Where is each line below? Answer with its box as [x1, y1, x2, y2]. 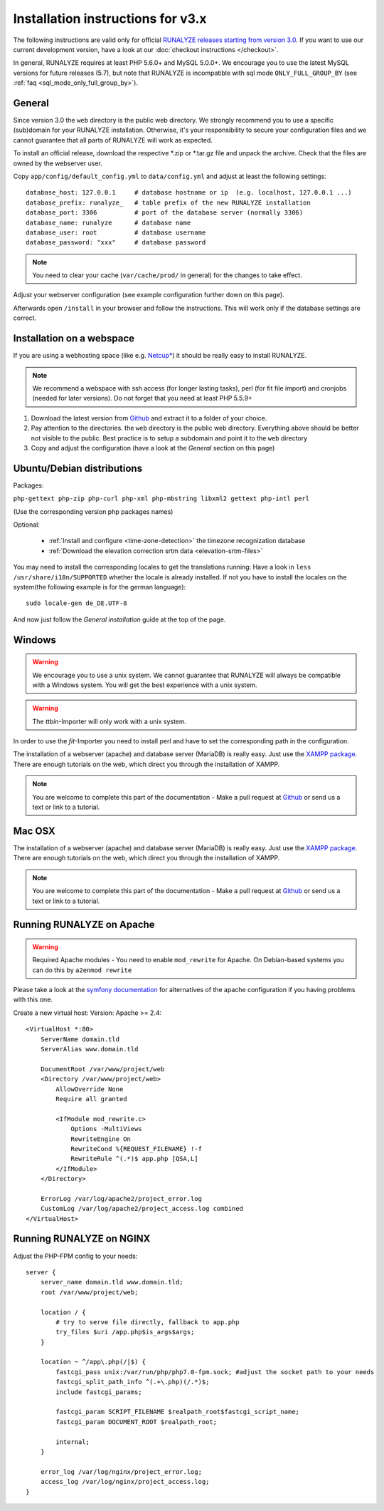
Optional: [13, 520, 41, 529]
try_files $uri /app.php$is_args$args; [55, 1328, 195, 1336]
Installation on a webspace [13, 332, 135, 345]
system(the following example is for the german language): [13, 582, 186, 591]
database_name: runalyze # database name [26, 218, 191, 227]
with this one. [13, 995, 53, 1004]
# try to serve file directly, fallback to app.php [55, 1318, 240, 1326]
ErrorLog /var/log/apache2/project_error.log [40, 1195, 203, 1202]
